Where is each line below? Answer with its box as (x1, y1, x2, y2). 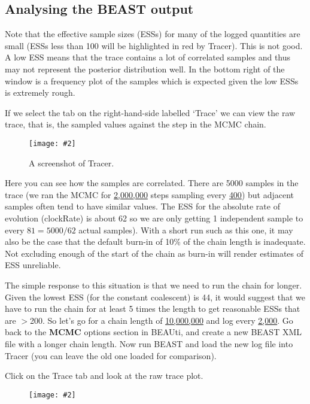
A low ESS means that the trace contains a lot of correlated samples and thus (5, 51, 291, 63)
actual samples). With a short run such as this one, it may (78, 223, 293, 236)
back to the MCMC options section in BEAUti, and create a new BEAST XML (5, 326, 302, 338)
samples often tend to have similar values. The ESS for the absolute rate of (5, 200, 280, 212)
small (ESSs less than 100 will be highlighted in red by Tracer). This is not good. (5, 39, 303, 51)
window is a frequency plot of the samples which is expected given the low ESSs (5, 74, 299, 87)
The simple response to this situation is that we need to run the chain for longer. (5, 278, 302, 291)
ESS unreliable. (5, 259, 61, 271)
